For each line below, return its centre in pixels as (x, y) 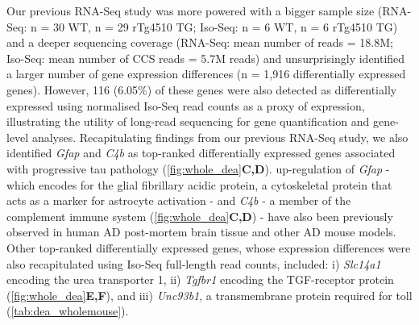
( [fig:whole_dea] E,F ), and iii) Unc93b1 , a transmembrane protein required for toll (209, 295)
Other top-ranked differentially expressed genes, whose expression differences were (209, 247)
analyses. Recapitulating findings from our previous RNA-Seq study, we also (220, 137)
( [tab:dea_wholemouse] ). (68, 311)
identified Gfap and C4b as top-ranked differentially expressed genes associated (201, 153)
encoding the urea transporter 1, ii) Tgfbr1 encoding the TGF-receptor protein (200, 279)
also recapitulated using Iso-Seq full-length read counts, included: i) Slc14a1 (194, 263)
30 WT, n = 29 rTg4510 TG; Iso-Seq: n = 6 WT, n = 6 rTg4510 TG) (225, 26)
